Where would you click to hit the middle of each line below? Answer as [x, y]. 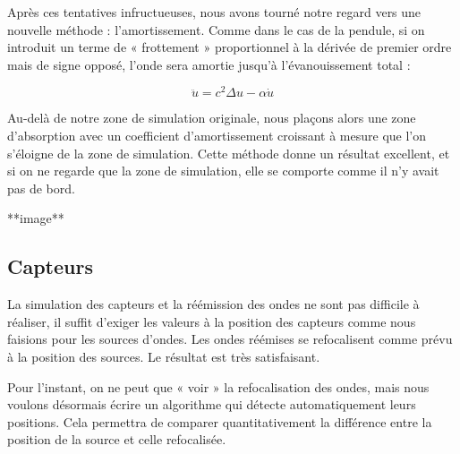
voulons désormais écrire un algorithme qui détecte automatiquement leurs [212, 404]
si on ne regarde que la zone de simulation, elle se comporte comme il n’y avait [223, 171]
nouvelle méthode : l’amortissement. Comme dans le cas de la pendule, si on [216, 29]
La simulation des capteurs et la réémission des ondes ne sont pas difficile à [213, 304]
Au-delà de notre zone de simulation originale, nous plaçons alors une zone [212, 118]
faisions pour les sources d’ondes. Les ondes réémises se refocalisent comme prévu [230, 339]
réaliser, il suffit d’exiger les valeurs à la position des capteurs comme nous [212, 321]
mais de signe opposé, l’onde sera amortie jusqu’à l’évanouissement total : [209, 64]
